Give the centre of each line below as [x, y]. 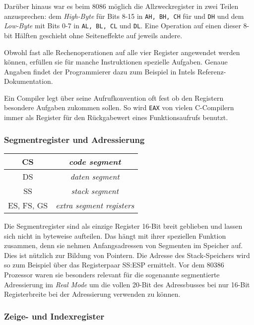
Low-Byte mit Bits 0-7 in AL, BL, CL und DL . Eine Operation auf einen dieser [123, 26]
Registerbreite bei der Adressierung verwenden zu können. [92, 294]
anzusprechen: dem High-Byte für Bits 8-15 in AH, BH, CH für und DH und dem [124, 16]
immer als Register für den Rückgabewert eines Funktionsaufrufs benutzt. [116, 117]
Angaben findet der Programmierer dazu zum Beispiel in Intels [100, 71]
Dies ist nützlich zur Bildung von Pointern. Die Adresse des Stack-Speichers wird [127, 255]
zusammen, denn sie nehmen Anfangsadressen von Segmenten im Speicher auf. [124, 245]
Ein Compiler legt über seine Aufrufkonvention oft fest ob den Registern [114, 97]
